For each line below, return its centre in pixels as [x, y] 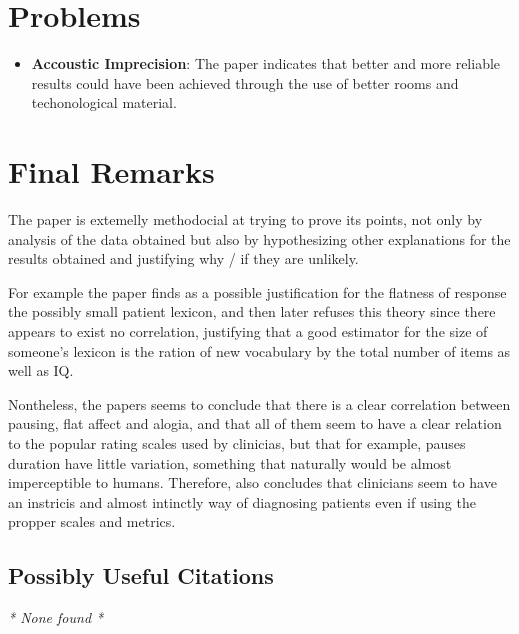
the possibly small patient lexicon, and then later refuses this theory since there [252, 311]
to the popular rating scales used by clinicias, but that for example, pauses [237, 442]
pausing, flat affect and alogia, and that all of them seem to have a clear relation [255, 423]
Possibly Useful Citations [141, 575]
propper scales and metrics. [92, 521]
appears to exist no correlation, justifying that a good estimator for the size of [248, 331]
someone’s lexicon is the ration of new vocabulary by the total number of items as [259, 350]
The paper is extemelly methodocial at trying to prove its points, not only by [245, 219]
